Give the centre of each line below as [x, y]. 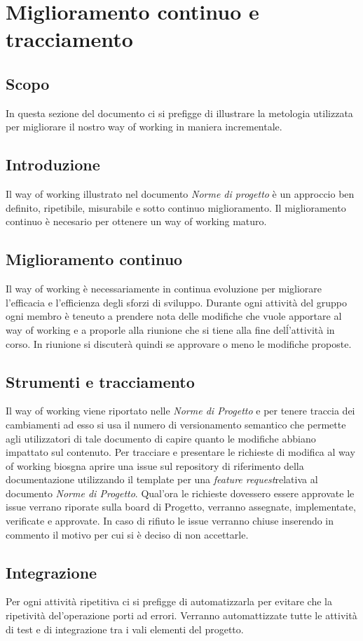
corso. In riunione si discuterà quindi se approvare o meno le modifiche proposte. [179, 343]
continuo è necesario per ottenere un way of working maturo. [136, 221]
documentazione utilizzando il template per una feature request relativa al [162, 479]
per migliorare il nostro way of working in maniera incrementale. [144, 127]
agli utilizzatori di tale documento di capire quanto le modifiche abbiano [161, 438]
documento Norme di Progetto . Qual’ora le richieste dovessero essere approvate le [180, 493]
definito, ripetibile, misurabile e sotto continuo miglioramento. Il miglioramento [176, 207]
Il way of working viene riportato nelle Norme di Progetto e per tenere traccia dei [180, 411]
